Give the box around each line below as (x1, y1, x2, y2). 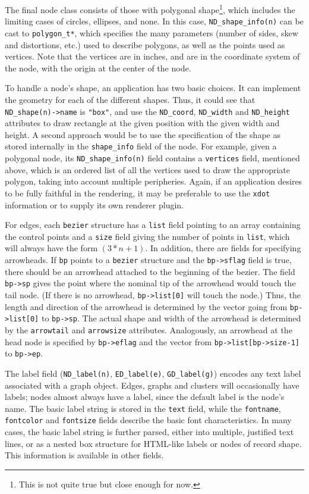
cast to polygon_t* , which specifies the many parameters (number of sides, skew (5, 26, 298, 39)
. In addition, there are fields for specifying (145, 242, 301, 254)
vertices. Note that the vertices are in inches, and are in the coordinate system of (5, 50, 300, 62)
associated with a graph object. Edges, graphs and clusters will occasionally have (5, 379, 299, 391)
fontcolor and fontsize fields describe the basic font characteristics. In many (5, 414, 292, 426)
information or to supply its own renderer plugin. (5, 198, 184, 211)
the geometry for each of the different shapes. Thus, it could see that (5, 93, 256, 105)
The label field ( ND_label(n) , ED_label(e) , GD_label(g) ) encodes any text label (5, 367, 301, 379)
